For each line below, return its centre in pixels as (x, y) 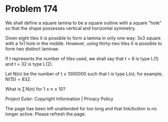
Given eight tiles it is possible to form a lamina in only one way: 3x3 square (83, 38)
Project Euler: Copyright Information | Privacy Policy (59, 99)
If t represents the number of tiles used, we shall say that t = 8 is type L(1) (82, 58)
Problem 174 (32, 9)
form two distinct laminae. (32, 49)
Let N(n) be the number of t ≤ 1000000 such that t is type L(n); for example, (84, 73)
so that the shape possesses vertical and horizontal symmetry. (71, 28)
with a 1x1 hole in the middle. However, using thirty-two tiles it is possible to (84, 43)
